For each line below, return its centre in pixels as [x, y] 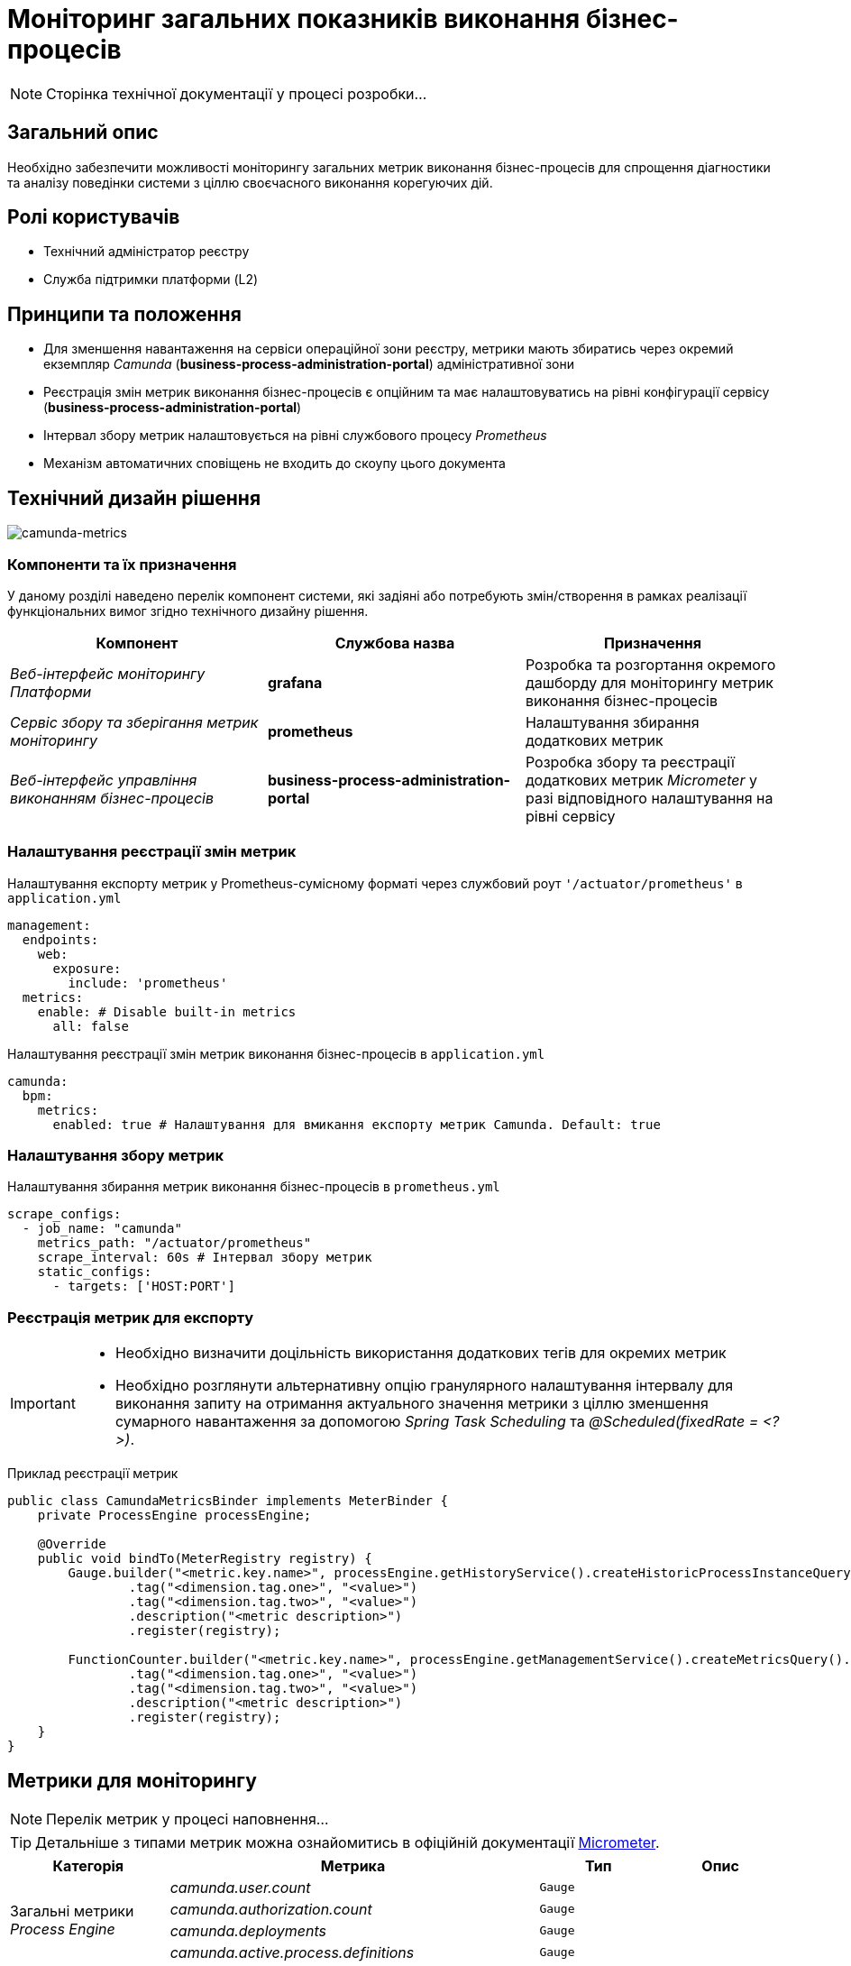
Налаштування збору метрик [115, 1155]
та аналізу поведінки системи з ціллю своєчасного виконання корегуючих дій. [250, 182]
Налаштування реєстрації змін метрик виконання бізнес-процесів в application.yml [276, 1053]
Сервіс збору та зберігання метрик [134, 722]
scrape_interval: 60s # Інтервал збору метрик [205, 1258]
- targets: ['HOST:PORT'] [144, 1286]
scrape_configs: [64, 1214]
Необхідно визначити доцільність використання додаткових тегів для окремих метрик [421, 1353]
